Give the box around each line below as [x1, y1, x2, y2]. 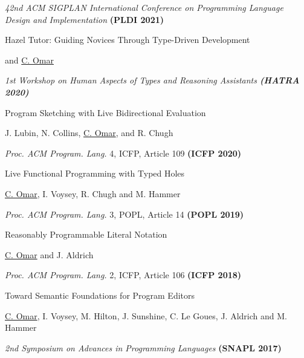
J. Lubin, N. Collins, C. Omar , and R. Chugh [5, 126, 173, 139]
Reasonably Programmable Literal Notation [5, 228, 167, 241]
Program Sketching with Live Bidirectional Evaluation [5, 106, 206, 119]
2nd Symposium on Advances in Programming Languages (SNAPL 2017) [5, 341, 282, 354]
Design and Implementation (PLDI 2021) [5, 13, 164, 25]
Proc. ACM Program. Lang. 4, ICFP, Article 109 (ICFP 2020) [5, 146, 242, 159]
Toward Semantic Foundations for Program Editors [5, 288, 195, 301]
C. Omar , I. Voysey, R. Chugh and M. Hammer [5, 187, 181, 200]
